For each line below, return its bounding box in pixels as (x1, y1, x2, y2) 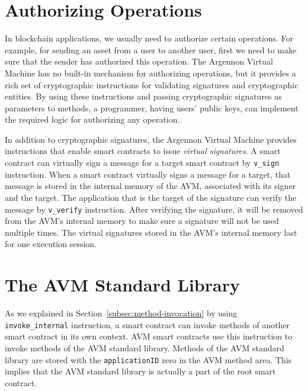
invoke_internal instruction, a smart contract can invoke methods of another (5, 318, 290, 331)
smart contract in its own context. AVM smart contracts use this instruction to (5, 330, 293, 342)
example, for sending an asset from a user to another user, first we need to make (5, 43, 297, 56)
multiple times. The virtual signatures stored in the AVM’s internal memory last (5, 226, 297, 238)
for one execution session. (5, 238, 97, 250)
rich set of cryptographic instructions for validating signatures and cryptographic (5, 78, 299, 91)
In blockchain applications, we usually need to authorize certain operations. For (5, 32, 294, 44)
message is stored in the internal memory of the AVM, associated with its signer (5, 180, 296, 192)
